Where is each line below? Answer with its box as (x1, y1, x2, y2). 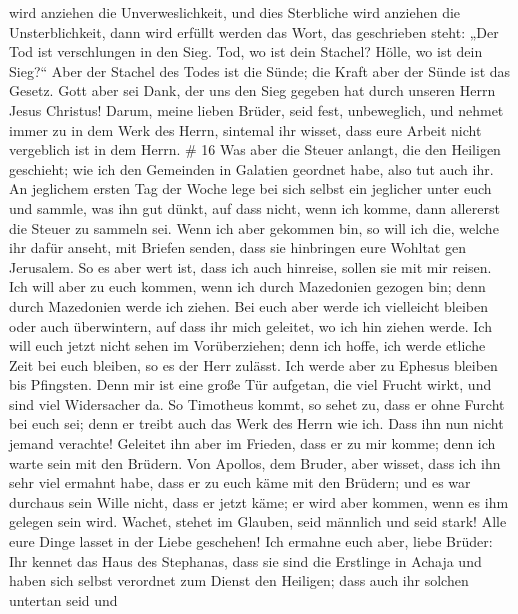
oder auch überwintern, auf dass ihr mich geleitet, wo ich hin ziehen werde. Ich (9, 315, 492, 336)
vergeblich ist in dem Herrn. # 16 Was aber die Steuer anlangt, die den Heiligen (9, 139, 501, 160)
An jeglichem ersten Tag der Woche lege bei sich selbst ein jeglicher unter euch (9, 178, 492, 199)
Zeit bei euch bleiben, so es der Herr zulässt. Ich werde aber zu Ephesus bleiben (9, 354, 498, 375)
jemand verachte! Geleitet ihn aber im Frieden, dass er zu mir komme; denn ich (9, 433, 496, 454)
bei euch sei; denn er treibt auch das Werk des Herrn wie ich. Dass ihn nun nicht (9, 413, 504, 434)
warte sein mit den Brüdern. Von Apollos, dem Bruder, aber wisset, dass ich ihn (9, 452, 501, 473)
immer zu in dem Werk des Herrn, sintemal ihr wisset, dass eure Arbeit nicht (9, 119, 482, 140)
